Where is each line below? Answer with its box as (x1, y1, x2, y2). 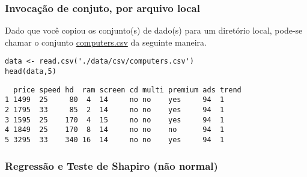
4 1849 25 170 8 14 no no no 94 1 (5, 125, 225, 134)
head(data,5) (5, 67, 56, 76)
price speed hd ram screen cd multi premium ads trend (13, 85, 242, 94)
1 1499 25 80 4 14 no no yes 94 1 (5, 95, 225, 104)
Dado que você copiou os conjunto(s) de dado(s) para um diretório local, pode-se (5, 24, 303, 37)
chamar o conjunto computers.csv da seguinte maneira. (5, 35, 207, 48)
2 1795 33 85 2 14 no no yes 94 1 (5, 106, 225, 115)
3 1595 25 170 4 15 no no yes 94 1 (5, 115, 225, 124)
